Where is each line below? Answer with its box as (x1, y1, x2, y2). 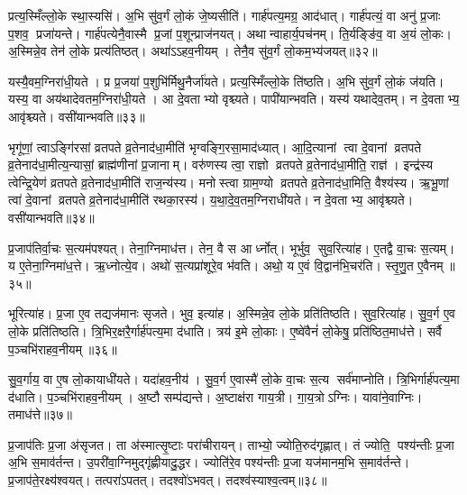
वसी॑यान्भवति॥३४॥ (8, 207, 95, 226)
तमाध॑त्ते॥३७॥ (8, 405, 73, 424)
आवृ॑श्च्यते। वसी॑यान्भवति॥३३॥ (8, 106, 145, 125)
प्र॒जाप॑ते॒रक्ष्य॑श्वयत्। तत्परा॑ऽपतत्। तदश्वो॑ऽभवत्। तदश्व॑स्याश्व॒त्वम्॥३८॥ (8, 471, 327, 490)
